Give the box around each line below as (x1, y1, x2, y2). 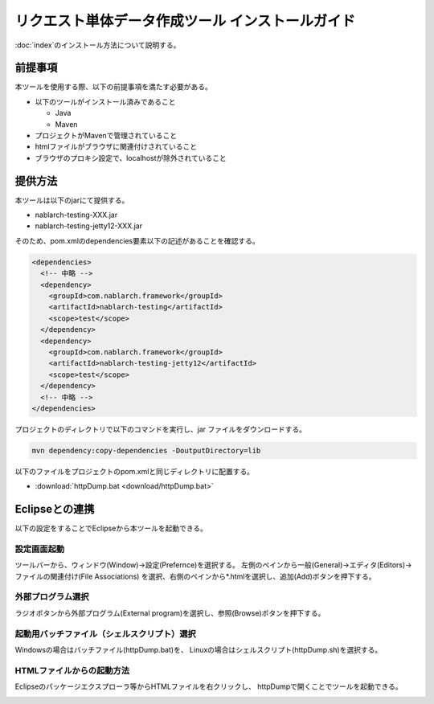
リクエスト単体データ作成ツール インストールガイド (14, 12, 356, 30)
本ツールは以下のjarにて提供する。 (14, 195, 129, 205)
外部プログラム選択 (14, 591, 89, 603)
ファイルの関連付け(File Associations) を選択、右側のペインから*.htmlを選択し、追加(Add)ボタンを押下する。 (14, 571, 377, 581)
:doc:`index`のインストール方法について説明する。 (14, 40, 181, 50)
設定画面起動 (14, 543, 65, 555)
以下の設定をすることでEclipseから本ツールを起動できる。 (14, 523, 208, 534)
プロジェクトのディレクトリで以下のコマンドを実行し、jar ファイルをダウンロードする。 (14, 424, 307, 434)
